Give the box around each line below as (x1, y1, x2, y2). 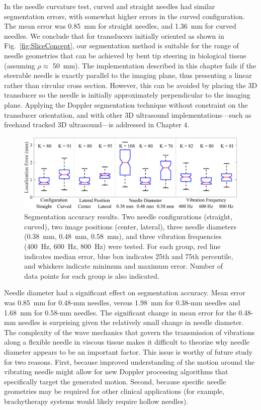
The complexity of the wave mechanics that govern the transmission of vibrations (4, 326, 255, 337)
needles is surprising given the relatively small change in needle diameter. (18, 317, 244, 327)
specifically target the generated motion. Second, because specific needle (4, 376, 226, 386)
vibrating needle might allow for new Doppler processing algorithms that (4, 366, 228, 377)
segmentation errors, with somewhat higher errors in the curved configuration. (4, 11, 245, 21)
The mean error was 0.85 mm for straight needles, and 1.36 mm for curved (4, 21, 236, 31)
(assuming (4, 60, 35, 70)
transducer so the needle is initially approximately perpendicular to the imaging (4, 90, 250, 100)
